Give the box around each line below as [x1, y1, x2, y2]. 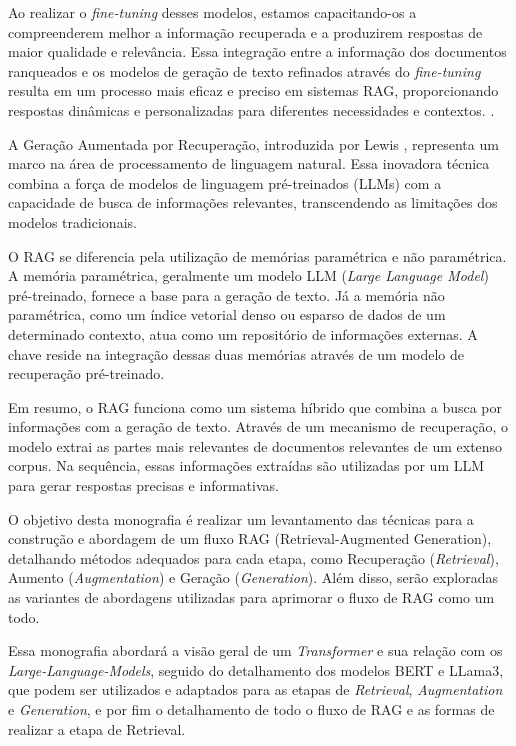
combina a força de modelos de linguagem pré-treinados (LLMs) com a [8, 172, 442, 193]
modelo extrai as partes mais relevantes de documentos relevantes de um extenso [8, 435, 503, 456]
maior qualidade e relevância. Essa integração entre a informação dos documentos [8, 41, 507, 62]
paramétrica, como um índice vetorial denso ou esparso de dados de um [8, 304, 446, 325]
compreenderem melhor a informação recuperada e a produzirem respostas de [8, 21, 483, 42]
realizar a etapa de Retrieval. [8, 718, 186, 739]
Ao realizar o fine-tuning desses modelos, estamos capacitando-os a [8, 2, 417, 22]
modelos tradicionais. [8, 211, 137, 232]
